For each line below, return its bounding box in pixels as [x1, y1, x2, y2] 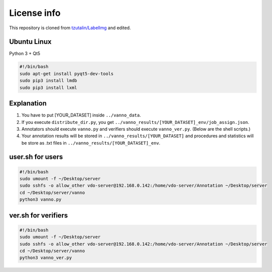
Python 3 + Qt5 [9, 51, 41, 56]
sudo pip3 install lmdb [19, 78, 78, 84]
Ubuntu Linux [9, 38, 52, 46]
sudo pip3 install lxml [19, 85, 78, 90]
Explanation [9, 99, 47, 108]
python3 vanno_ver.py [19, 255, 72, 261]
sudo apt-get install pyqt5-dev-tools [19, 71, 114, 76]
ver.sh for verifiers [9, 211, 68, 219]
